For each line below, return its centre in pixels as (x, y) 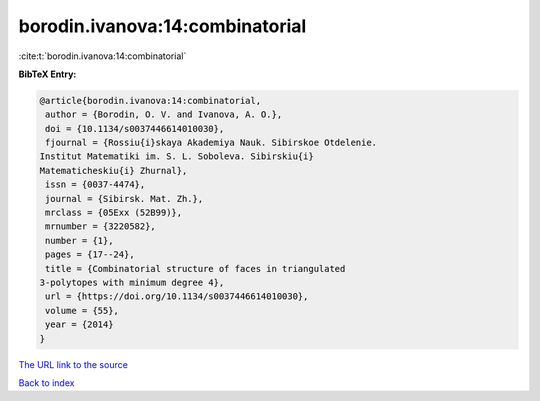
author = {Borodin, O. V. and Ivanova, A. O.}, (164, 114)
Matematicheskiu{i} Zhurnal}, (113, 170)
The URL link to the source (73, 364)
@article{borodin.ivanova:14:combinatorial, (150, 100)
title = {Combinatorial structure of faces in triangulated (195, 268)
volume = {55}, (82, 310)
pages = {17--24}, (90, 254)
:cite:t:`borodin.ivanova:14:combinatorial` (102, 56)
